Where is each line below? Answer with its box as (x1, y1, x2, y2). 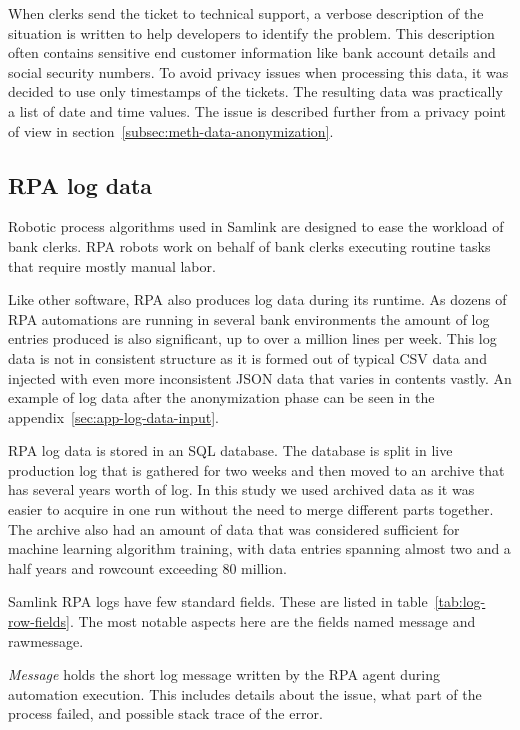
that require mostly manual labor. (8, 255, 216, 276)
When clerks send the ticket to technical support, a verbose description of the (8, 3, 484, 23)
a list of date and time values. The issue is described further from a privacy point (8, 100, 507, 121)
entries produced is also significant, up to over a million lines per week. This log (8, 328, 497, 349)
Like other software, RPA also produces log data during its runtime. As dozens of (8, 289, 507, 310)
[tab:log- (434, 591, 486, 612)
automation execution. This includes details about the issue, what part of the (8, 683, 482, 704)
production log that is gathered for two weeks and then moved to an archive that (8, 459, 505, 480)
